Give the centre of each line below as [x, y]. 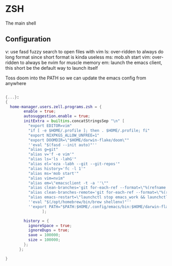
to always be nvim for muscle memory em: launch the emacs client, [91, 63]
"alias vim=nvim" [47, 178]
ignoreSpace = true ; [50, 226]
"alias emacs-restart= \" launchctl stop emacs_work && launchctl [98, 197]
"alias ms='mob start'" [53, 173]
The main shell [21, 23]
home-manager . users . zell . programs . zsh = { [56, 107]
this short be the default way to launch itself [52, 68]
